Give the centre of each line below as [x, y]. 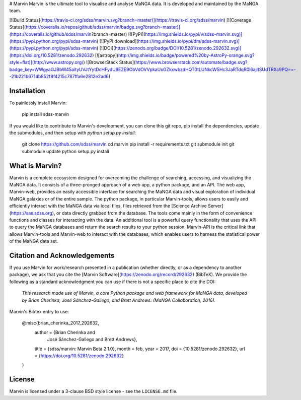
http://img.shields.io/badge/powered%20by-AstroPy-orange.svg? [186, 55]
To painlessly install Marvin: [38, 103]
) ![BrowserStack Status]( [109, 62]
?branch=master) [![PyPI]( [118, 34]
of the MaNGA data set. [34, 241]
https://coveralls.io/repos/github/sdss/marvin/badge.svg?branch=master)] [103, 27]
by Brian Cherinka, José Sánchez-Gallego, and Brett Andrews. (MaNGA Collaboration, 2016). [119, 300]
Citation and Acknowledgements [62, 255]
